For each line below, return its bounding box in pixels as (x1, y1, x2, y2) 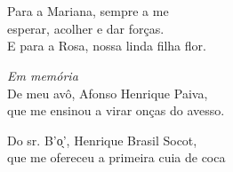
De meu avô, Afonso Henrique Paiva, (7, 83, 208, 102)
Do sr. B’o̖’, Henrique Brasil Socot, (7, 130, 197, 149)
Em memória (7, 66, 78, 84)
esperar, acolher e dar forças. (7, 19, 165, 37)
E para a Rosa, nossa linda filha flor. (7, 36, 206, 55)
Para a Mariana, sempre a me (7, 2, 169, 20)
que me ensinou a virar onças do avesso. (7, 101, 225, 120)
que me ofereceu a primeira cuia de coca (7, 148, 226, 167)
